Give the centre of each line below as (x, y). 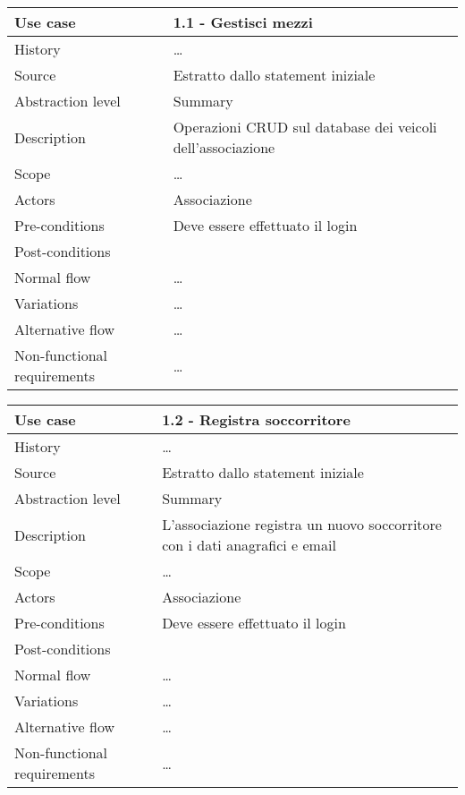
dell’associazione (224, 147)
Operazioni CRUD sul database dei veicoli (305, 127)
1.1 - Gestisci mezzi (243, 22)
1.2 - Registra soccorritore (256, 419)
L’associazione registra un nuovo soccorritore (302, 524)
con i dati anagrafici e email (249, 545)
